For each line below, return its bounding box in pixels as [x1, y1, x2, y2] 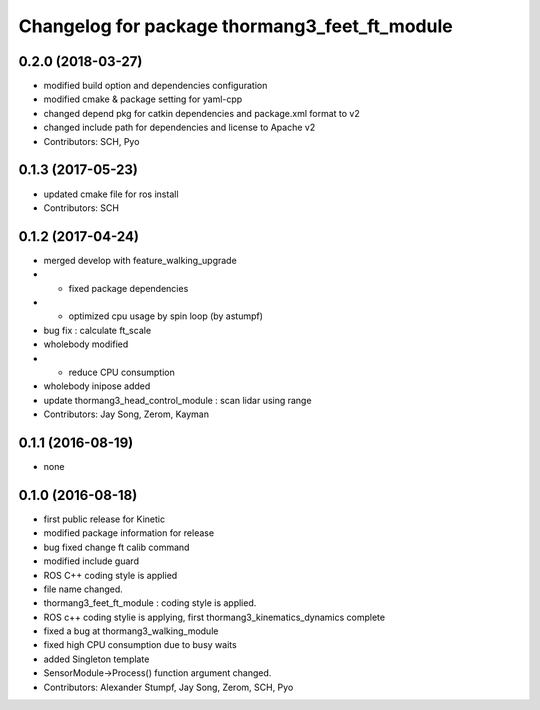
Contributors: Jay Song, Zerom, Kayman [43, 408, 210, 420]
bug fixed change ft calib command [43, 541, 190, 553]
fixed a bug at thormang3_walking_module [43, 625, 219, 637]
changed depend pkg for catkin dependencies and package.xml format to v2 [43, 107, 360, 119]
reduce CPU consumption [68, 366, 175, 378]
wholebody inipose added [43, 380, 151, 392]
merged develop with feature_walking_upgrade [43, 254, 237, 266]
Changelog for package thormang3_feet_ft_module [18, 15, 454, 37]
